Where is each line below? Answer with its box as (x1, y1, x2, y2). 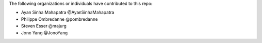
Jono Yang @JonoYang (21, 29, 68, 36)
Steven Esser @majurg (21, 23, 66, 29)
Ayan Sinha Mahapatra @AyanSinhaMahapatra (21, 10, 115, 15)
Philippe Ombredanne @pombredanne (21, 16, 98, 22)
